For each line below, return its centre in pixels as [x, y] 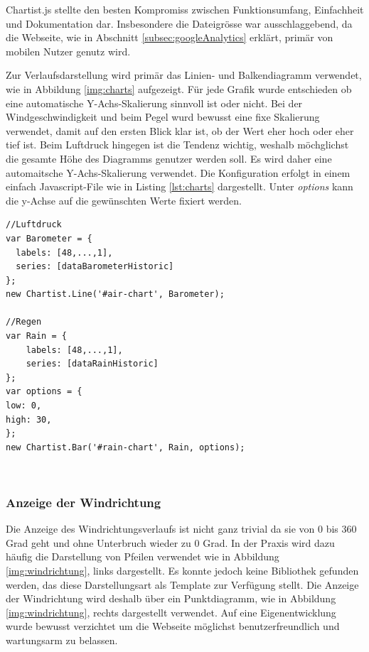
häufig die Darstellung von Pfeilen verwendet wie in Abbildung [143, 556]
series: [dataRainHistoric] [92, 364]
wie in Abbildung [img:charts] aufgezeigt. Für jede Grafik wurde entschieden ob [179, 88]
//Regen [24, 322]
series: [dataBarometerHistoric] [95, 267]
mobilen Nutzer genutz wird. [68, 51]
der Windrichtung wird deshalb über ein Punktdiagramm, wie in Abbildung [171, 598]
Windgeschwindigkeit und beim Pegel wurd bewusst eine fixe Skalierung [163, 117]
